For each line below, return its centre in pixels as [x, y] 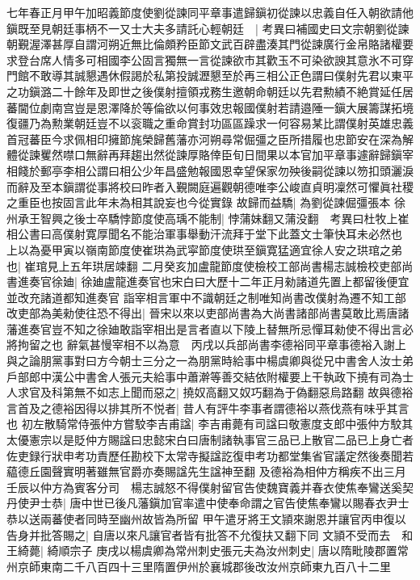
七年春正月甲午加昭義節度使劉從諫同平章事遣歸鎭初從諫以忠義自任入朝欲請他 [210, 12]
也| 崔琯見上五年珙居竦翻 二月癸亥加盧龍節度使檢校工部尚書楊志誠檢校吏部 [204, 265]
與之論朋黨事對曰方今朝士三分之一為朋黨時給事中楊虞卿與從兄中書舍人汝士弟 [210, 361]
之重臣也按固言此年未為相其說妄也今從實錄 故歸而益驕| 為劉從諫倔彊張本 [199, 202]
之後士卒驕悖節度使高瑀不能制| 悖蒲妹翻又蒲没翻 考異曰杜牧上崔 [236, 218]
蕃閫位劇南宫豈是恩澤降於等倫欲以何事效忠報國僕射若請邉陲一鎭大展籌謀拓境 [210, 107]
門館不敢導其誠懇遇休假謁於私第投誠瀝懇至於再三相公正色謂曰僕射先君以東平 [210, 76]
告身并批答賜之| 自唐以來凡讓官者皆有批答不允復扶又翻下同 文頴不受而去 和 [210, 534]
